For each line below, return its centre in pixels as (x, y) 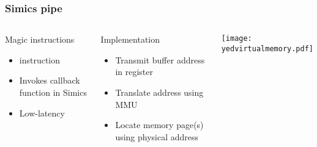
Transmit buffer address (160, 59)
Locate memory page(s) (159, 125)
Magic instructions (40, 39)
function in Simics (53, 92)
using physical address (157, 136)
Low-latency (42, 113)
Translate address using (159, 92)
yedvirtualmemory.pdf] (267, 48)
